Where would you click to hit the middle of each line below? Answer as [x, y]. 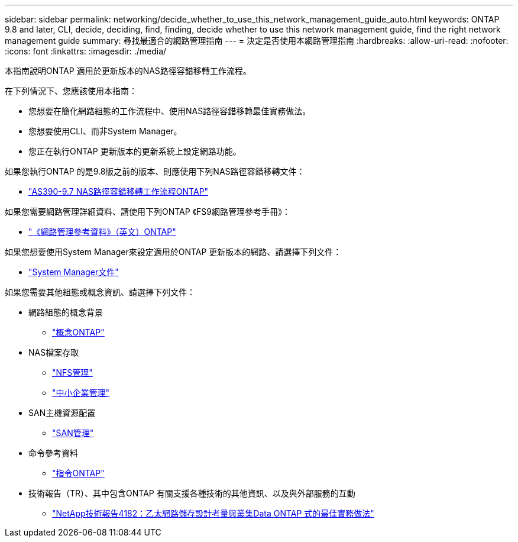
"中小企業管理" [81, 393]
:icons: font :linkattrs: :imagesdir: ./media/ [86, 51]
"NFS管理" [72, 372]
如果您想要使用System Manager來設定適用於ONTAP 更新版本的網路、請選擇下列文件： [173, 252]
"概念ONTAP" [78, 332]
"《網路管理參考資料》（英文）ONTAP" [102, 232]
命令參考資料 [53, 453]
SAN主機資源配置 [62, 413]
